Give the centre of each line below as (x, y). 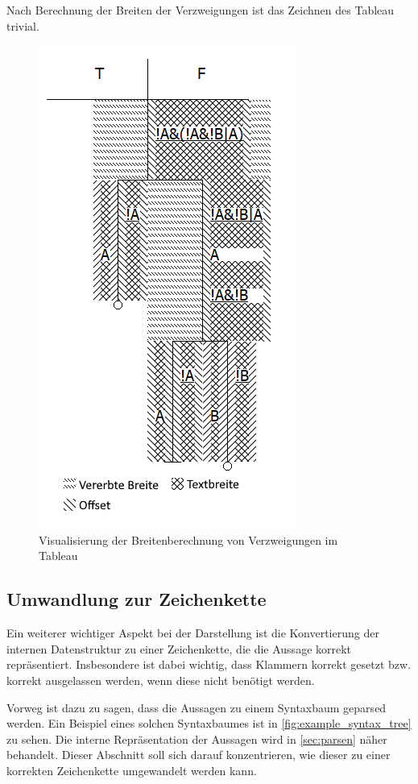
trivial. (23, 25)
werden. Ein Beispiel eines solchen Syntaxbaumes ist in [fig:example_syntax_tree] (209, 723)
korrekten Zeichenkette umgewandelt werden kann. (132, 770)
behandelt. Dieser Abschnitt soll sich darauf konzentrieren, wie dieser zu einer (199, 755)
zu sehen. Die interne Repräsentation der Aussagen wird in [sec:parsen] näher (197, 738)
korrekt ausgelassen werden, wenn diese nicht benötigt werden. (161, 680)
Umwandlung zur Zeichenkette (137, 599)
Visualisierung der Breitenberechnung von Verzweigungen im (188, 539)
